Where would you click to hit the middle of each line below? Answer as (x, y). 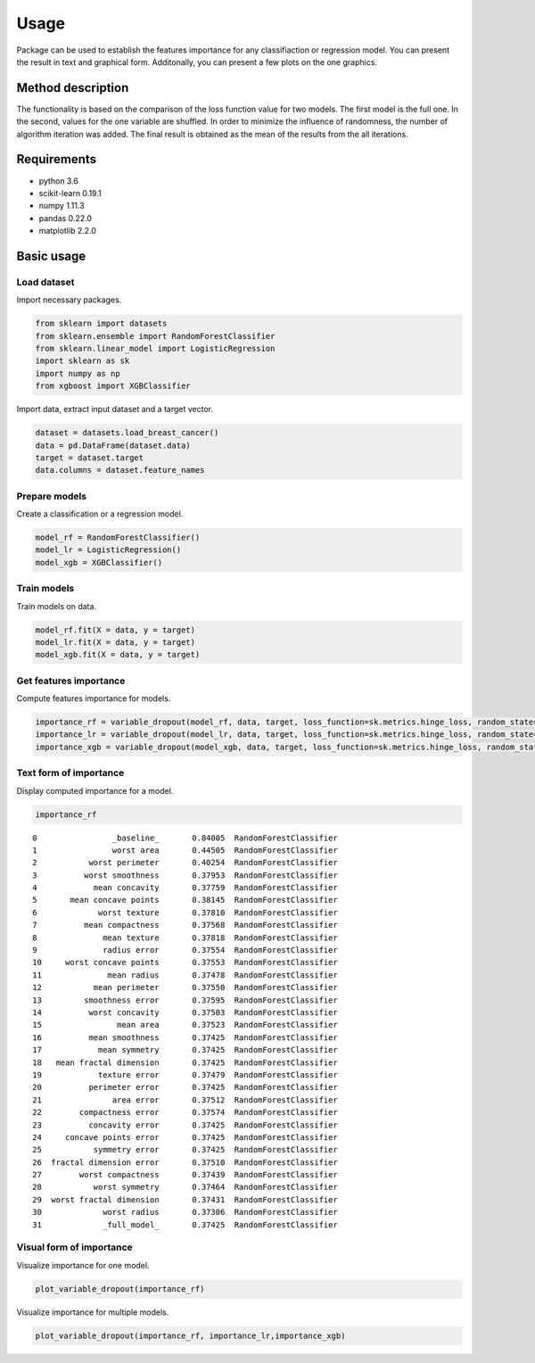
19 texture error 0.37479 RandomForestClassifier (185, 1074)
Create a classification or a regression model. (100, 514)
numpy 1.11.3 (62, 206)
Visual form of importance (74, 1247)
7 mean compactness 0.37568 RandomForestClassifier (185, 925)
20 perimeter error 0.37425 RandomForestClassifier (185, 1087)
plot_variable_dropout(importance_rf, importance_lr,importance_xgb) (190, 1335)
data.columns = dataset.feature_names (120, 470)
